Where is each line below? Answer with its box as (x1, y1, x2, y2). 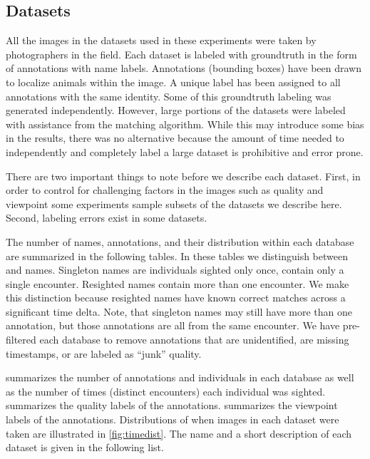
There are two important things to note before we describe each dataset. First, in (6, 168, 361, 183)
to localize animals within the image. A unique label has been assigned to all (6, 74, 341, 89)
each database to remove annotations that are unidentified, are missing (39, 332, 349, 347)
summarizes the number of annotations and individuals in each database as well (6, 370, 354, 385)
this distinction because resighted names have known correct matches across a (6, 290, 346, 305)
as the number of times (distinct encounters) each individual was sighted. (6, 383, 326, 398)
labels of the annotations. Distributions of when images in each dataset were (6, 412, 339, 427)
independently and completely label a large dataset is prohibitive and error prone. (6, 144, 364, 159)
